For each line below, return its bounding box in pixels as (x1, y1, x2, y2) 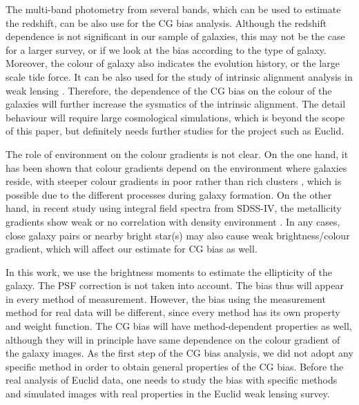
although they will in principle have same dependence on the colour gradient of (6, 332, 340, 346)
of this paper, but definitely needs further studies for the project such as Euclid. (6, 124, 345, 138)
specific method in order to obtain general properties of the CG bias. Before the (6, 359, 344, 373)
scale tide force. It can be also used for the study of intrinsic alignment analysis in (6, 69, 353, 83)
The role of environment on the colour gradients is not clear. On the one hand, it (6, 146, 349, 161)
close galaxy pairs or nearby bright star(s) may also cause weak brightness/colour (6, 228, 350, 242)
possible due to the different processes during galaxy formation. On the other (6, 187, 332, 201)
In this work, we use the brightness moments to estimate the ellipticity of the (6, 264, 332, 279)
